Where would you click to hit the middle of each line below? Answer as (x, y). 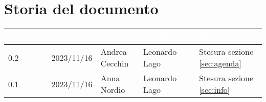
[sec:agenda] (220, 63)
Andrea (114, 52)
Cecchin (115, 63)
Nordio (113, 90)
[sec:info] (215, 90)
